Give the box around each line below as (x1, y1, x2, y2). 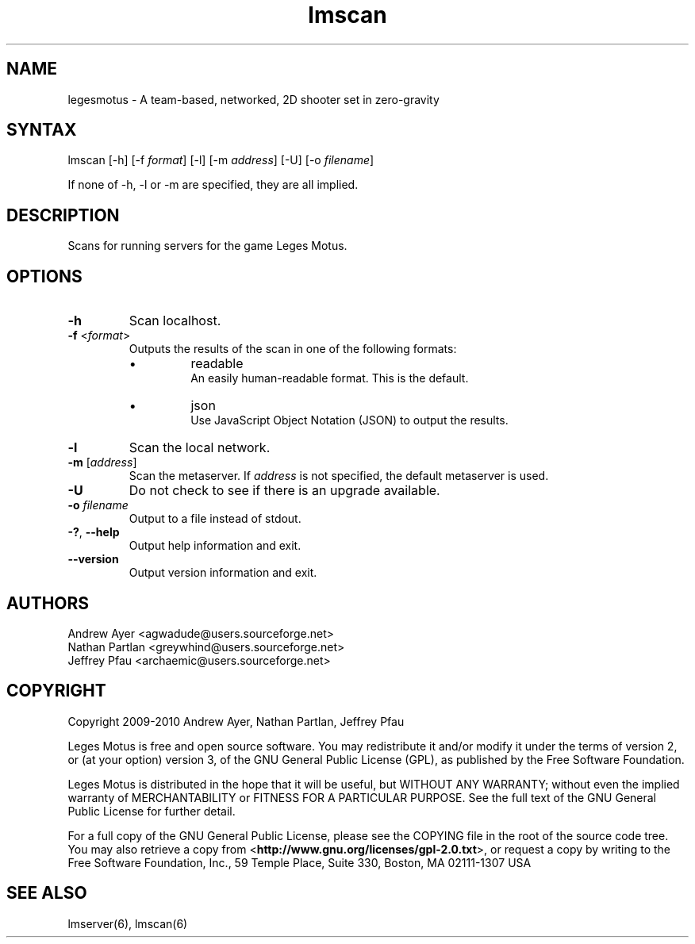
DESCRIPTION (6, 205, 120, 225)
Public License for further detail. (67, 804, 236, 818)
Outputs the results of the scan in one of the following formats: (129, 342, 457, 356)
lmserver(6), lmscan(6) (67, 916, 188, 931)
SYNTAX (6, 120, 77, 140)
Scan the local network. (129, 439, 271, 456)
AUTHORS (6, 593, 90, 613)
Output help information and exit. (129, 539, 301, 553)
